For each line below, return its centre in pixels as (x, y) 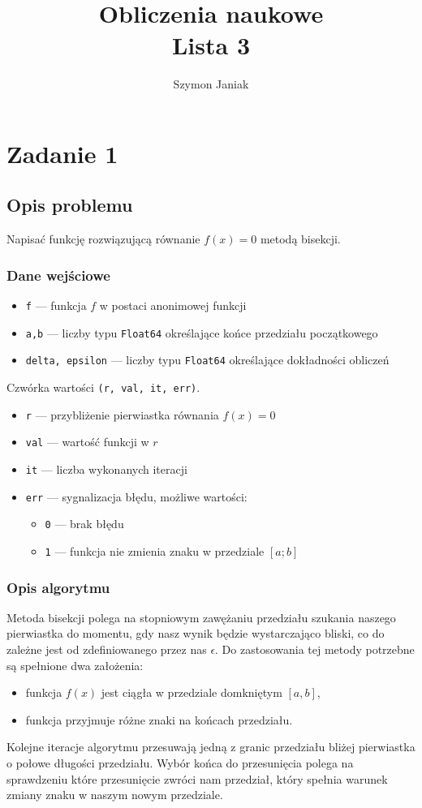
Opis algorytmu (58, 587)
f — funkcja (56, 305)
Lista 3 (211, 45)
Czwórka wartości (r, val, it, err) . (103, 387)
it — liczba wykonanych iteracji (106, 469)
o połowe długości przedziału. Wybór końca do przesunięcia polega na (180, 763)
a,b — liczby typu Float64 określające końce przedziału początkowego (202, 332)
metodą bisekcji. (300, 239)
